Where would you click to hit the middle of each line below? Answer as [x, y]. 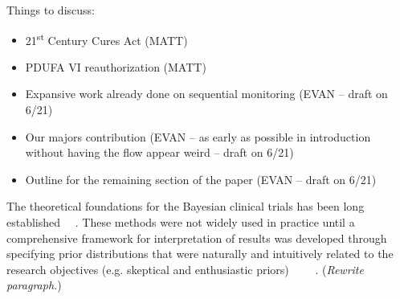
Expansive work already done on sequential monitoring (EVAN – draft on [206, 94]
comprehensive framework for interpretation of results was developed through [197, 238]
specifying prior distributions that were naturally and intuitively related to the [200, 254]
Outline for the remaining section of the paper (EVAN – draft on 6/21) [201, 179]
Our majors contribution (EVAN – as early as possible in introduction [198, 136]
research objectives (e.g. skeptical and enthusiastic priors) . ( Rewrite [185, 269]
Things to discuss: [51, 10]
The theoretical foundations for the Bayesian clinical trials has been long [186, 206]
